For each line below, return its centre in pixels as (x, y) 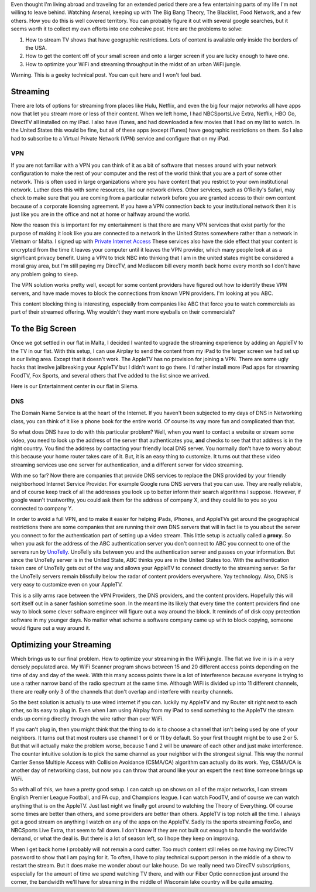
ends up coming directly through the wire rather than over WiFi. (87, 718)
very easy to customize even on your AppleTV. (67, 585)
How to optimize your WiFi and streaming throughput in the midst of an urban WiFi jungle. (133, 64)
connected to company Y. (42, 508)
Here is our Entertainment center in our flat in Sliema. (75, 386)
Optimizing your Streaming (61, 645)
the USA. (36, 47)
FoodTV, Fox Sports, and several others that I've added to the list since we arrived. (110, 375)
